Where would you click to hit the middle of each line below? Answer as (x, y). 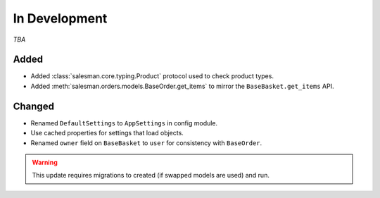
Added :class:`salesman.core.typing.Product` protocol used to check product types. (152, 76)
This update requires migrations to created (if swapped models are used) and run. (151, 175)
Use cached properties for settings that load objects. (107, 133)
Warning (45, 162)
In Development (60, 18)
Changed (33, 106)
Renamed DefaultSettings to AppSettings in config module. (124, 123)
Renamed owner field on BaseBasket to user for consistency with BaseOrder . (146, 143)
